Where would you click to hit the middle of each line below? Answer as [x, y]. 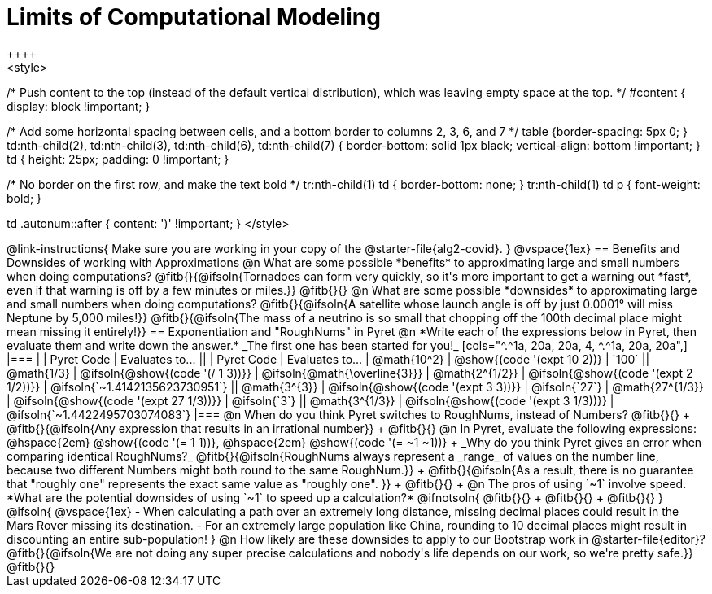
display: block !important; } [79, 106]
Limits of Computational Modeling [194, 17]
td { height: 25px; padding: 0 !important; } [118, 159]
